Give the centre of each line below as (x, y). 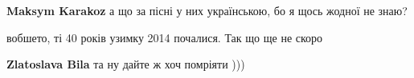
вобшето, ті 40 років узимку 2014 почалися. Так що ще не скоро (165, 37)
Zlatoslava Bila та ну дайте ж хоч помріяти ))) (126, 64)
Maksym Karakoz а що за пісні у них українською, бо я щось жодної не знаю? (207, 10)
